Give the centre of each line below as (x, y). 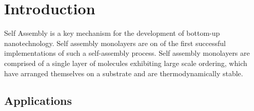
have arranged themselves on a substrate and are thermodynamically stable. (124, 73)
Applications (38, 101)
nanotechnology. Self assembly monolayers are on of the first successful (115, 43)
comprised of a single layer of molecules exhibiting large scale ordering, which (126, 63)
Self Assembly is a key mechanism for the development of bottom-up (112, 33)
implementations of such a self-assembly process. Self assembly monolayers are (127, 53)
